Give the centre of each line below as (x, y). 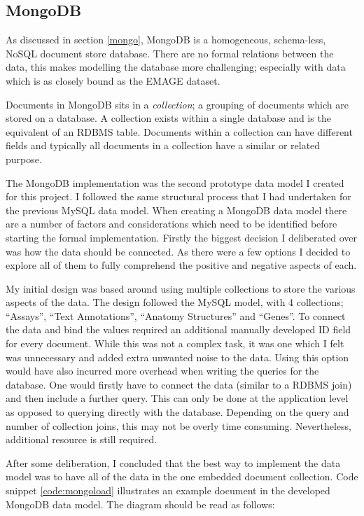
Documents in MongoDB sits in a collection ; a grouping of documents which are (177, 104)
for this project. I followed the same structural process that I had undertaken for (178, 196)
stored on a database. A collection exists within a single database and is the (168, 118)
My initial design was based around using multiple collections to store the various (181, 288)
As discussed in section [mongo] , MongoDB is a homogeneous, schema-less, (166, 40)
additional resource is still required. (82, 439)
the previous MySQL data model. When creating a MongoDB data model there (176, 210)
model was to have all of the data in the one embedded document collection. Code (182, 476)
